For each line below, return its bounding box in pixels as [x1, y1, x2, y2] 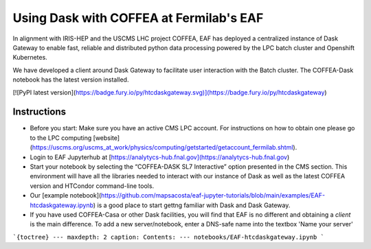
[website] [93, 134, 120, 142]
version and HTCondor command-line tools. [30, 182, 155, 190]
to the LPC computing [30, 134, 92, 142]
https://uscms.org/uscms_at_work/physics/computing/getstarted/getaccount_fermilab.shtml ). [32, 143, 297, 152]
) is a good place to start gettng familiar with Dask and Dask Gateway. [93, 201, 291, 209]
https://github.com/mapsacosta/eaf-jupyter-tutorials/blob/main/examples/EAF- [100, 191, 326, 200]
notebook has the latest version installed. [12, 75, 129, 84]
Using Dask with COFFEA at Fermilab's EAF [12, 10, 264, 25]
